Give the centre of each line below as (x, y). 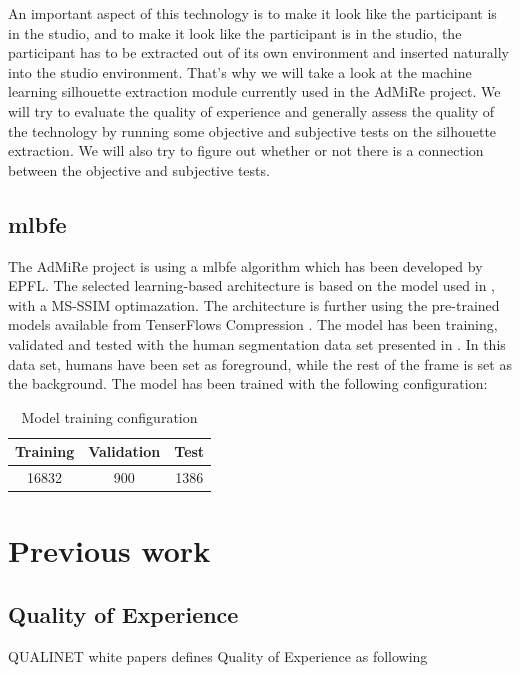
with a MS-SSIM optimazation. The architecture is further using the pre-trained (254, 304)
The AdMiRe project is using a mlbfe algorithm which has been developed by (245, 265)
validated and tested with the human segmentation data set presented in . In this (257, 343)
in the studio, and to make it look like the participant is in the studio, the (235, 32)
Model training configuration (109, 416)
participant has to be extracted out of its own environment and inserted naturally (258, 52)
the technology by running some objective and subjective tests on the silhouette (252, 130)
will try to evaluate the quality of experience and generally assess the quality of (251, 110)
